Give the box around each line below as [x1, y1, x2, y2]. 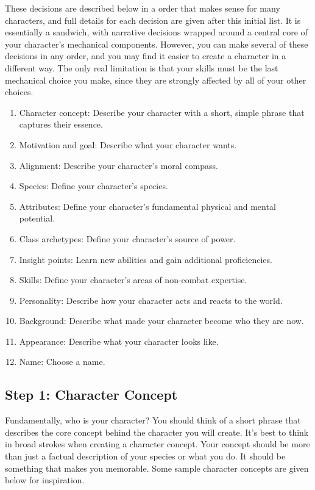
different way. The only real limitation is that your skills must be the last [5, 61, 278, 74]
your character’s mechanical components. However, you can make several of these [5, 37, 308, 50]
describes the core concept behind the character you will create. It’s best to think [5, 425, 309, 438]
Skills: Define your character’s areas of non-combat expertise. [19, 273, 247, 286]
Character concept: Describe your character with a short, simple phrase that [19, 106, 305, 118]
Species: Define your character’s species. [19, 179, 168, 192]
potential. [19, 212, 55, 225]
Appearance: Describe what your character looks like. [19, 334, 219, 347]
